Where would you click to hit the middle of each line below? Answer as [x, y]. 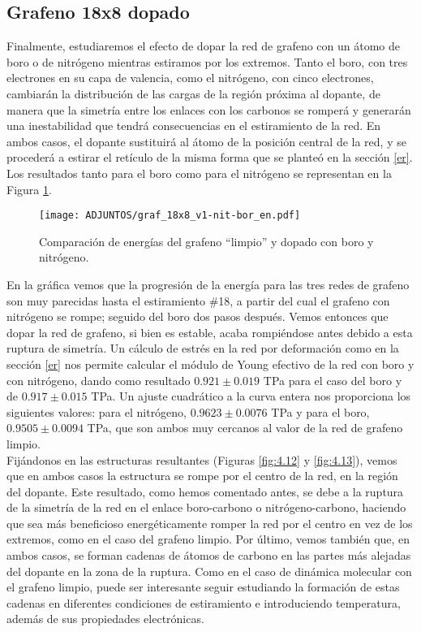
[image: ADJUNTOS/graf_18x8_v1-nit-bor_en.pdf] [170, 216]
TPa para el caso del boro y [333, 380]
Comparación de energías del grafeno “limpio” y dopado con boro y [206, 241]
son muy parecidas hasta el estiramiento [106, 300]
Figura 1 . [29, 189]
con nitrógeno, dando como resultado [99, 380]
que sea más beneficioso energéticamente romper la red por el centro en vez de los [210, 523]
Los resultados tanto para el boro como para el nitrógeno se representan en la [199, 173]
